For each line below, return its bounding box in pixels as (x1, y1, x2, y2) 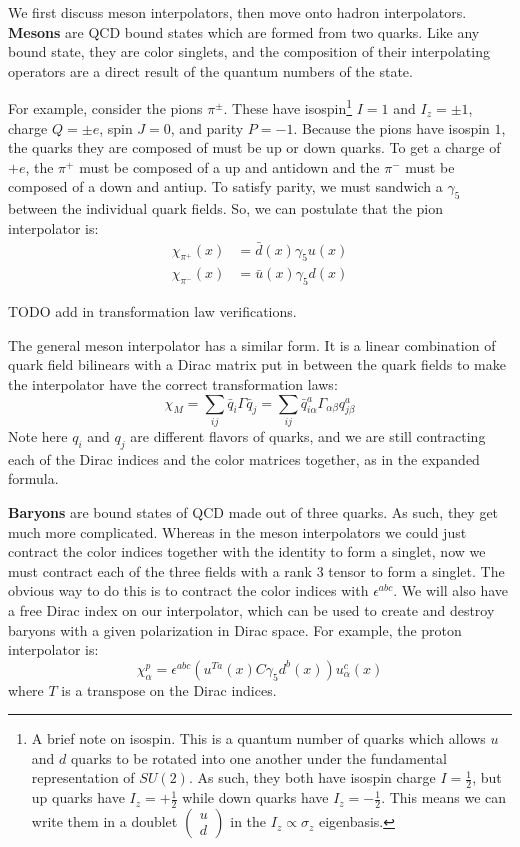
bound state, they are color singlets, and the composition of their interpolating (8, 41, 490, 62)
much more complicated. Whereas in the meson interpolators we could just (8, 521, 467, 542)
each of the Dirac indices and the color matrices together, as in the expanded (8, 448, 480, 469)
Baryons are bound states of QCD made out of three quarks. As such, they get (8, 501, 499, 522)
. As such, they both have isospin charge (188, 767, 436, 788)
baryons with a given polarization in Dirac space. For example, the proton (8, 619, 462, 640)
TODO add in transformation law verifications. (8, 301, 297, 322)
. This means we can (381, 787, 507, 808)
